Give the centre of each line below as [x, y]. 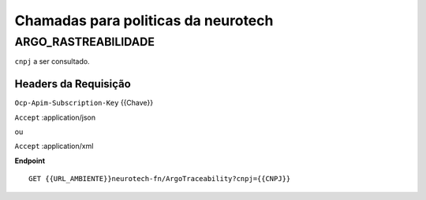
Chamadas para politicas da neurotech [144, 20]
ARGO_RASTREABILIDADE [85, 42]
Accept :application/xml [54, 146]
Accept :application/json [55, 117]
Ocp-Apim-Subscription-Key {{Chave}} [84, 103]
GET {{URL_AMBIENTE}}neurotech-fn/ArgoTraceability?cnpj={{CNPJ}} [160, 179]
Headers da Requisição [73, 84]
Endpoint [30, 161]
